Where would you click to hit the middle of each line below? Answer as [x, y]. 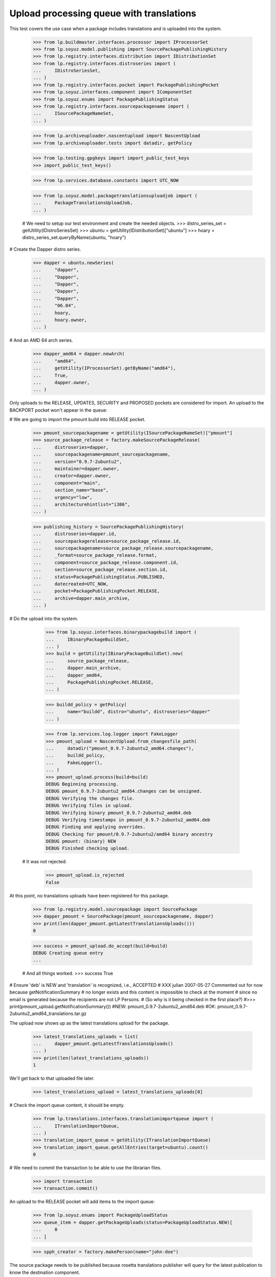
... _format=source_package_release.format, [95, 555]
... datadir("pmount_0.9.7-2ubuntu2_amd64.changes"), [120, 749]
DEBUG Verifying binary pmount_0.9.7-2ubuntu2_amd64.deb [119, 813]
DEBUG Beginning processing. [82, 784]
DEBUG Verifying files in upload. [89, 806]
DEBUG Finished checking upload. [88, 848]
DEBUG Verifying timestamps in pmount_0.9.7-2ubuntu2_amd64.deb [128, 820]
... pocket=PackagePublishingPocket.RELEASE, [96, 591]
